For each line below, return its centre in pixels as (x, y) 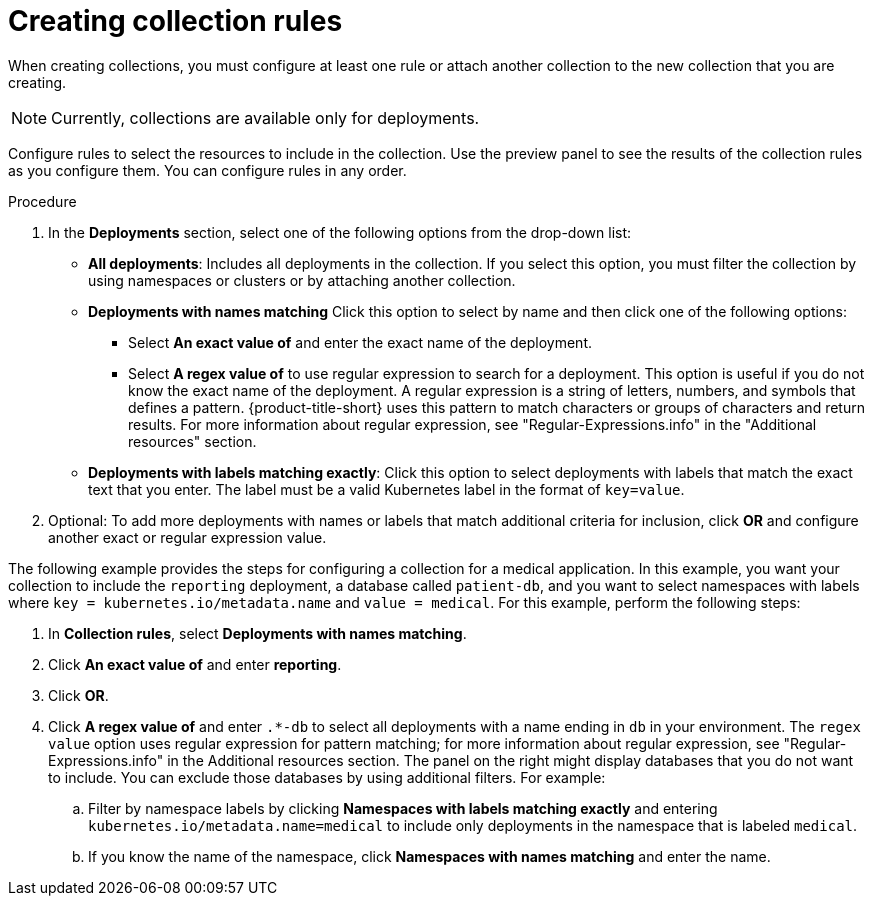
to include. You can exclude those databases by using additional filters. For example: (327, 777)
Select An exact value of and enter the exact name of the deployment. (360, 342)
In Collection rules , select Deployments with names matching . (257, 633)
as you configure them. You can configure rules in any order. (207, 170)
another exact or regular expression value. (187, 537)
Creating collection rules (175, 21)
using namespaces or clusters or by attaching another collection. (302, 280)
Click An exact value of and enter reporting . (195, 664)
